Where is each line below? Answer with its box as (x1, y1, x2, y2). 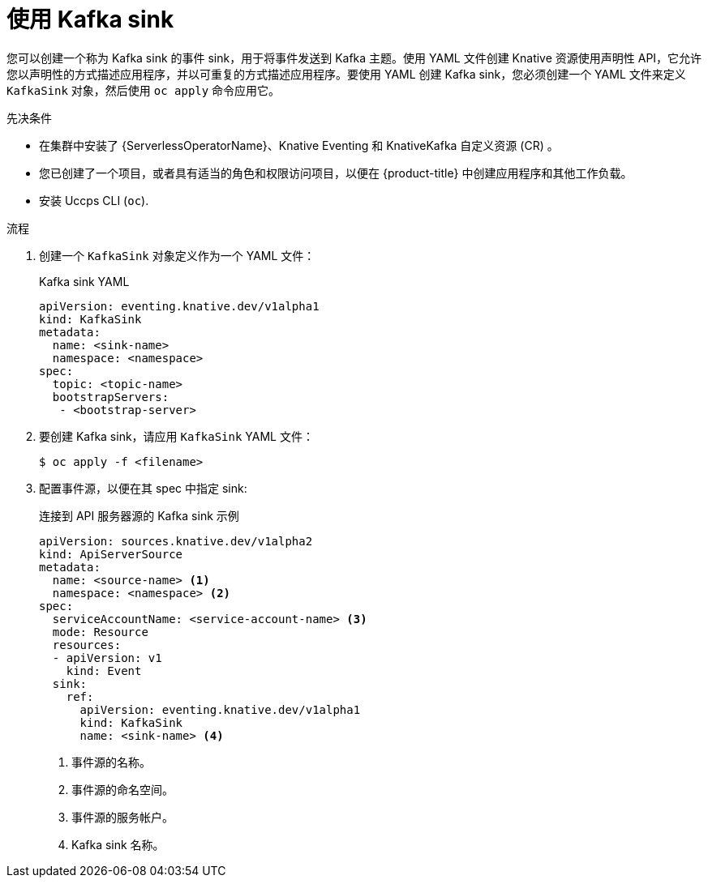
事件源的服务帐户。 (71, 809, 174, 824)
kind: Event (66, 664, 142, 677)
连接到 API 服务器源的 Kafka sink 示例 (39, 508, 239, 523)
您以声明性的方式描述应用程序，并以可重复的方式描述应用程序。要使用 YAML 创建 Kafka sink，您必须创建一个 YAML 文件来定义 (6, 66, 686, 81)
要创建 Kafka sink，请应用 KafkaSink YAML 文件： (39, 429, 314, 443)
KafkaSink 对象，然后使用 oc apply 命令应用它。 (6, 83, 281, 97)
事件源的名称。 (71, 754, 151, 769)
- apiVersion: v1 (52, 651, 162, 664)
